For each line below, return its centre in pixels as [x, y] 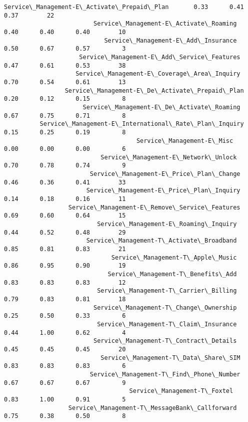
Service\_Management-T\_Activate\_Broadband [161, 241]
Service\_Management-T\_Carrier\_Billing [167, 291]
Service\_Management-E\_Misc [185, 141]
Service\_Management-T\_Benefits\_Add [172, 274]
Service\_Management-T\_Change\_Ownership [165, 307]
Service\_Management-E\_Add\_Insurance [170, 40]
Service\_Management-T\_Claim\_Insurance [167, 324]
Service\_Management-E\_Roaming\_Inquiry [167, 224]
